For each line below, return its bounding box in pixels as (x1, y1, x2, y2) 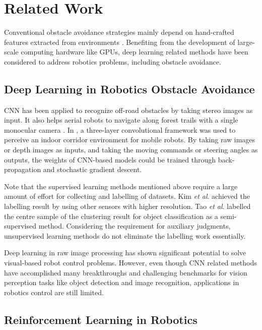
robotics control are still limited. (4, 287, 104, 297)
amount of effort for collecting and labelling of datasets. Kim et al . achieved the (4, 191, 250, 201)
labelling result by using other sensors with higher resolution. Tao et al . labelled (4, 201, 251, 211)
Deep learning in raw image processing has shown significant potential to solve (4, 247, 246, 258)
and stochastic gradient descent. (43, 164, 142, 175)
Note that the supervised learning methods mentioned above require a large (4, 181, 238, 191)
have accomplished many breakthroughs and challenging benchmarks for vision (4, 267, 247, 278)
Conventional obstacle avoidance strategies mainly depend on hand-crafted (4, 27, 234, 37)
